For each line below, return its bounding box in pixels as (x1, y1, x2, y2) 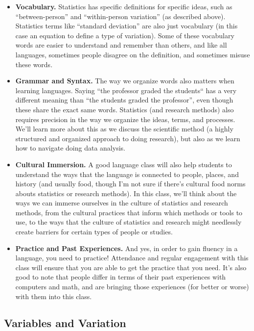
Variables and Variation (4, 315, 126, 330)
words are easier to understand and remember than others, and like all (15, 40, 227, 50)
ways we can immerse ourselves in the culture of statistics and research (15, 198, 228, 208)
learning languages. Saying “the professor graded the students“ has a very (15, 85, 237, 95)
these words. (15, 59, 53, 69)
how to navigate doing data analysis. (15, 143, 125, 153)
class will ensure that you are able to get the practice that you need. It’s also (15, 262, 247, 272)
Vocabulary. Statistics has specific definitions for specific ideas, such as (15, 1, 232, 11)
